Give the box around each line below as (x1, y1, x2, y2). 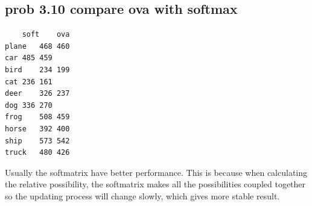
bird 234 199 (5, 65, 70, 74)
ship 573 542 (5, 136, 70, 145)
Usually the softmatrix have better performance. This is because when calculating (5, 166, 308, 178)
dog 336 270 (5, 101, 53, 110)
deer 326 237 (5, 89, 70, 98)
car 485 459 (5, 54, 53, 63)
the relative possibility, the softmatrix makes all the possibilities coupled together (5, 178, 306, 190)
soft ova (22, 30, 70, 39)
